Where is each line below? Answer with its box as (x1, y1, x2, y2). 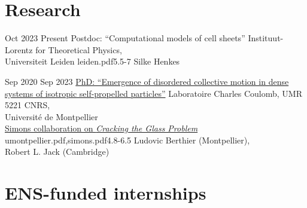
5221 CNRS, (5, 99, 50, 111)
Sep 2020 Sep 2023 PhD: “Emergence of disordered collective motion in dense (5, 75, 289, 87)
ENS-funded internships (5, 181, 206, 205)
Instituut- (248, 32, 284, 44)
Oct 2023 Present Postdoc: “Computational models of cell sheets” (5, 32, 245, 44)
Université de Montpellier (5, 110, 98, 123)
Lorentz (5, 43, 33, 56)
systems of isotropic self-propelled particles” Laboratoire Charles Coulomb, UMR (5, 87, 303, 99)
